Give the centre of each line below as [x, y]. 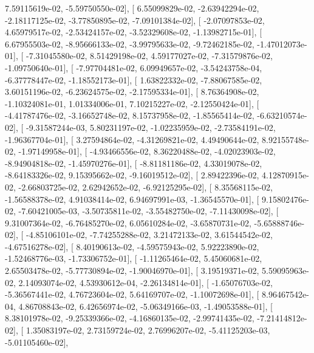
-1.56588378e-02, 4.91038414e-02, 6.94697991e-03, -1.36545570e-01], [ [132, 199]
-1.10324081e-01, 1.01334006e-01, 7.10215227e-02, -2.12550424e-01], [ [132, 103]
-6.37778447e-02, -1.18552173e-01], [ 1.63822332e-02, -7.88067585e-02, [134, 79]
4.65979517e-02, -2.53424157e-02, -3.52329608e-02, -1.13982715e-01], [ [134, 32]
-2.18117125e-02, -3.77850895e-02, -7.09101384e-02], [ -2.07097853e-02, [135, 20]
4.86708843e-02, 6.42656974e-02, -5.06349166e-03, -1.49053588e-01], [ [145, 306]
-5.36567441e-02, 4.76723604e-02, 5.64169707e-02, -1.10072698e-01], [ [132, 294]
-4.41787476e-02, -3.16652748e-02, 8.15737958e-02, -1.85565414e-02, [130, 115]
